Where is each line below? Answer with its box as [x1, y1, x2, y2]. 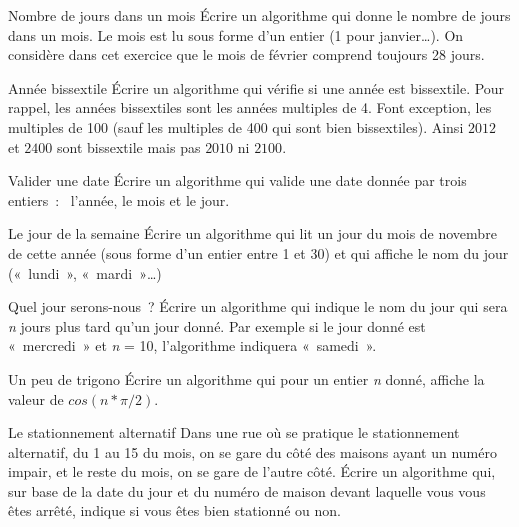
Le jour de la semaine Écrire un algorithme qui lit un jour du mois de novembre [8, 223, 497, 244]
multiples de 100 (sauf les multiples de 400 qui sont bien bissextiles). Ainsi [8, 116, 464, 137]
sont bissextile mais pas [56, 136, 201, 157]
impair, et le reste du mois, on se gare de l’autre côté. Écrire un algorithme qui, [8, 461, 496, 482]
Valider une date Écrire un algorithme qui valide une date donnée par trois [8, 170, 467, 191]
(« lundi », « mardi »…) [8, 262, 162, 283]
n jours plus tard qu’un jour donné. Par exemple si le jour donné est [8, 315, 426, 336]
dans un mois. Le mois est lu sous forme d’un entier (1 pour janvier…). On [8, 24, 464, 45]
